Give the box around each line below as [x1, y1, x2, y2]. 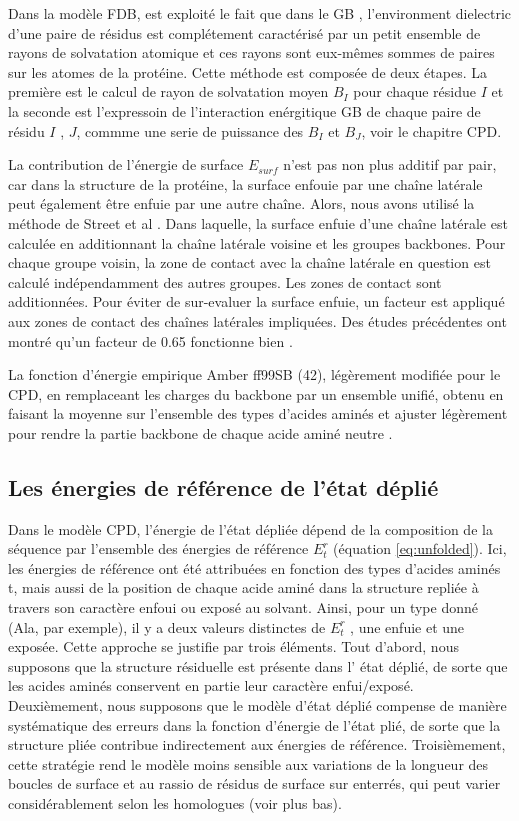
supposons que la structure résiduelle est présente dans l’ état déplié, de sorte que [8, 655, 508, 676]
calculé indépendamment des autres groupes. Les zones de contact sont [8, 271, 442, 292]
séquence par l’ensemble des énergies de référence [8, 538, 309, 559]
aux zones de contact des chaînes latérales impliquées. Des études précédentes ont [8, 310, 507, 331]
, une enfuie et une [350, 616, 465, 637]
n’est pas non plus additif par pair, [283, 154, 497, 175]
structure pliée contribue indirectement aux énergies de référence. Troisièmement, [8, 734, 506, 755]
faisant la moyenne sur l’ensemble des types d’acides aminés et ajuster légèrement [8, 403, 508, 424]
